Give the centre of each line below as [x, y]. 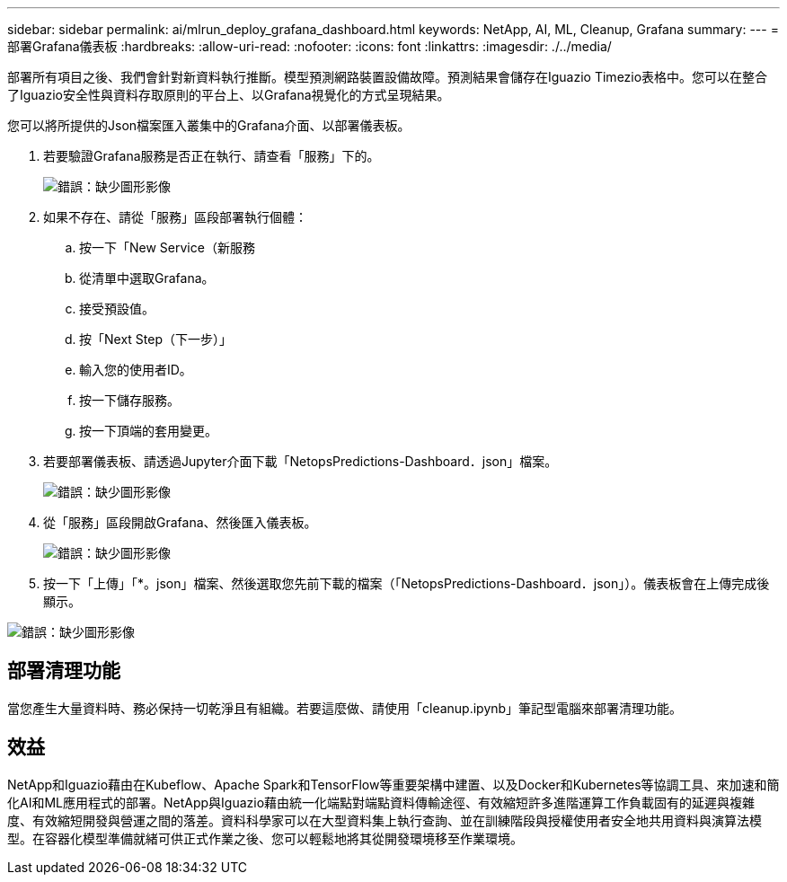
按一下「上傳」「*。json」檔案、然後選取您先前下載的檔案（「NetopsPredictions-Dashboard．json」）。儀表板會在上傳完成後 [407, 583]
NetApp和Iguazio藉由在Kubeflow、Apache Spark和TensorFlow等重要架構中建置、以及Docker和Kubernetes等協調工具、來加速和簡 [393, 784]
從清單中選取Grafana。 [147, 278]
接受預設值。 [117, 309]
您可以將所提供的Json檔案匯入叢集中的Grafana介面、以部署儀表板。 [209, 125]
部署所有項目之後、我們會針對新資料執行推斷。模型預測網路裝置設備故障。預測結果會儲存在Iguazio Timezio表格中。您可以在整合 [388, 77]
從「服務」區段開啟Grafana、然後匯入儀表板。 [180, 522]
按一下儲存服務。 [129, 400]
